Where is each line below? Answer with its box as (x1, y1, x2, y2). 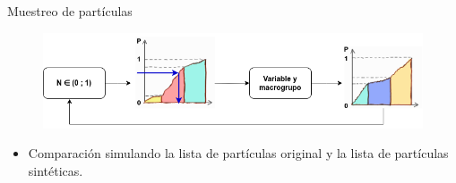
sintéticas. (28, 161, 83, 179)
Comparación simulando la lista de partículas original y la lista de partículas (28, 144, 449, 162)
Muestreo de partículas (7, 2, 133, 20)
